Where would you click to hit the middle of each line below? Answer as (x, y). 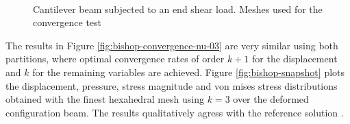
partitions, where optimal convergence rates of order (115, 59)
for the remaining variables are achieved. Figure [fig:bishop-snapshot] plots (189, 72)
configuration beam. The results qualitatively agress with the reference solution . (175, 112)
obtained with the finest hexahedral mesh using (105, 99)
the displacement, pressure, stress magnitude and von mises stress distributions (172, 85)
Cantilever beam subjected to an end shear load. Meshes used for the (178, 9)
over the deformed (271, 99)
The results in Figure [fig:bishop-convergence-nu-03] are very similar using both (172, 45)
